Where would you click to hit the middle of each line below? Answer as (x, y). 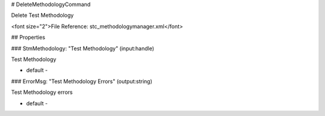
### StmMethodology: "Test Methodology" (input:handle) (83, 48)
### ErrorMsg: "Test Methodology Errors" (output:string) (82, 81)
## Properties (28, 37)
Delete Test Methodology (42, 16)
